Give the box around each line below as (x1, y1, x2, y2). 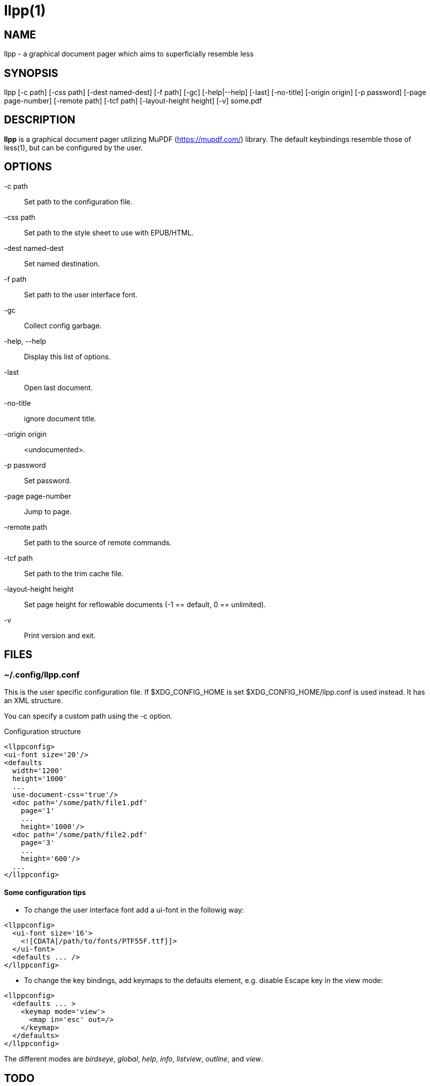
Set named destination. (24, 259, 100, 268)
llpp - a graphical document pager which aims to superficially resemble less (4, 49, 254, 58)
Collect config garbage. (24, 321, 102, 330)
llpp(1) (4, 2, 46, 19)
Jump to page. (24, 507, 72, 516)
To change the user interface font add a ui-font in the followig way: (24, 906, 244, 915)
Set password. (24, 476, 71, 485)
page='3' (20, 838, 55, 847)
